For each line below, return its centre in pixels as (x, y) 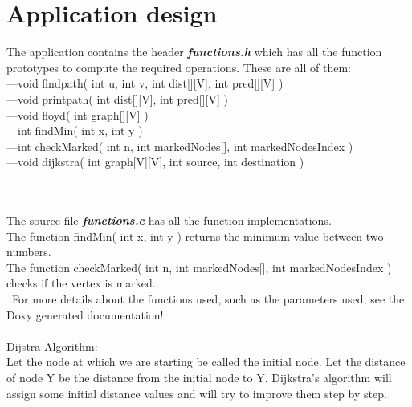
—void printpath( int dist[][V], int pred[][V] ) (117, 98)
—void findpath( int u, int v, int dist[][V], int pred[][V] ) (145, 83)
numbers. (29, 252)
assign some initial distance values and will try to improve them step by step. (197, 393)
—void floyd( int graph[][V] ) (78, 114)
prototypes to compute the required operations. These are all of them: (179, 67)
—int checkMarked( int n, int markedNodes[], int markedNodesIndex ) (180, 146)
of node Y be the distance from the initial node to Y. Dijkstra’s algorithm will (199, 377)
